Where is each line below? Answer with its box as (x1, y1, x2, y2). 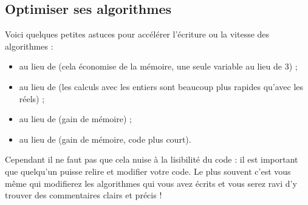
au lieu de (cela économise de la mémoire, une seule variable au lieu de (19, 60, 282, 73)
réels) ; (19, 92, 45, 105)
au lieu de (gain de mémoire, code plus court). (19, 132, 191, 145)
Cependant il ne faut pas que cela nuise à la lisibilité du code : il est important (5, 153, 298, 166)
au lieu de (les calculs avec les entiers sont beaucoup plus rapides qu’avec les (19, 80, 304, 93)
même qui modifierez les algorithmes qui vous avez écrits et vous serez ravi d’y (5, 177, 297, 189)
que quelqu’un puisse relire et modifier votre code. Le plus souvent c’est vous (5, 164, 291, 177)
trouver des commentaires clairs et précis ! (5, 189, 162, 201)
